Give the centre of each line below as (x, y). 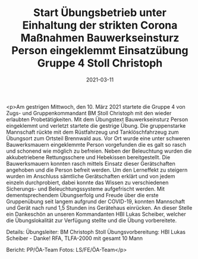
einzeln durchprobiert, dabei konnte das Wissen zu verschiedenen (87, 182)
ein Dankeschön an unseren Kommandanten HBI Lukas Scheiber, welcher (96, 214)
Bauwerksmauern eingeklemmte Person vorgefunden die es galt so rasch (96, 144)
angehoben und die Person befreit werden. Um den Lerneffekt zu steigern (97, 170)
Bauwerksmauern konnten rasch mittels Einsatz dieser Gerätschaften (91, 163)
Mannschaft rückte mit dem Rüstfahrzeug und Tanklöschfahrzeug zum (92, 132)
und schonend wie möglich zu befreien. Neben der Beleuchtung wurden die (99, 151)
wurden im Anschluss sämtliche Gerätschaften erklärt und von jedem (91, 176)
